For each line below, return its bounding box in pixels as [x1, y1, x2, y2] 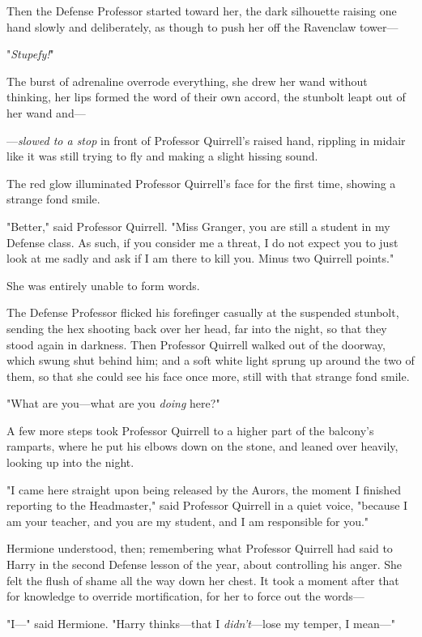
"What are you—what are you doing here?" [6, 395, 220, 412]
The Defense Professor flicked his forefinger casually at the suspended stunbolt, [6, 304, 399, 321]
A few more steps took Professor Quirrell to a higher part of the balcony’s [6, 421, 374, 438]
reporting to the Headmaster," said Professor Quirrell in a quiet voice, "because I [6, 497, 408, 514]
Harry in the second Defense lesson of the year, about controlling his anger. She [6, 556, 403, 573]
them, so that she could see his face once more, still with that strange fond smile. [6, 367, 410, 384]
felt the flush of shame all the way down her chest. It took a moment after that [6, 571, 399, 588]
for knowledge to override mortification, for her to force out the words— [6, 588, 364, 605]
